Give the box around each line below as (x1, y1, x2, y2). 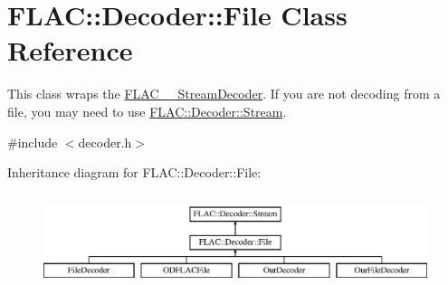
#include (7, 132, 58, 151)
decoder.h (78, 132, 132, 151)
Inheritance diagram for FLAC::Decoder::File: (7, 163, 262, 182)
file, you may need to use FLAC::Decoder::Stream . (7, 101, 287, 120)
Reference (7, 32, 133, 69)
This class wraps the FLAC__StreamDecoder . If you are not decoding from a (7, 84, 441, 103)
